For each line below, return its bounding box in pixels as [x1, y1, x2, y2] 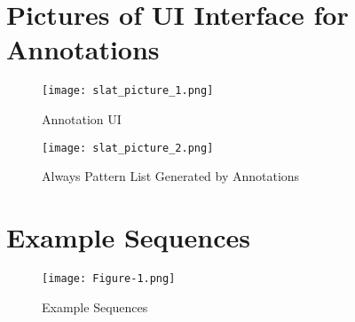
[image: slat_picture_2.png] [42, 141, 214, 154]
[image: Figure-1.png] [42, 271, 176, 285]
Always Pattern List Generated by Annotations [42, 167, 300, 185]
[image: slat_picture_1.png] [42, 84, 214, 98]
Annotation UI [42, 109, 122, 128]
